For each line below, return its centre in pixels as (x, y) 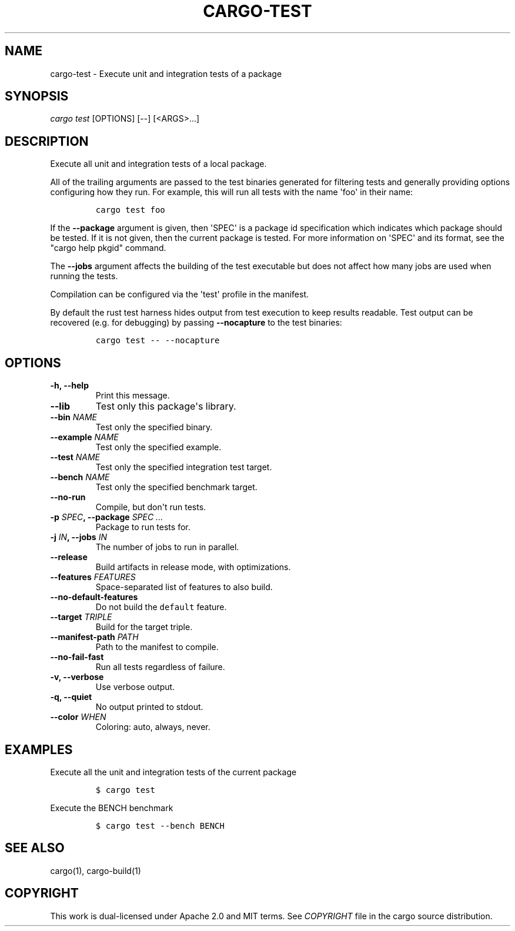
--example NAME (84, 437)
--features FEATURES (93, 577)
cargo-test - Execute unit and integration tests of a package (166, 73)
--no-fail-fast (77, 657)
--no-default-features (94, 597)
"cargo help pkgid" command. (108, 248)
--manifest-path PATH (94, 637)
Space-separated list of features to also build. (184, 587)
